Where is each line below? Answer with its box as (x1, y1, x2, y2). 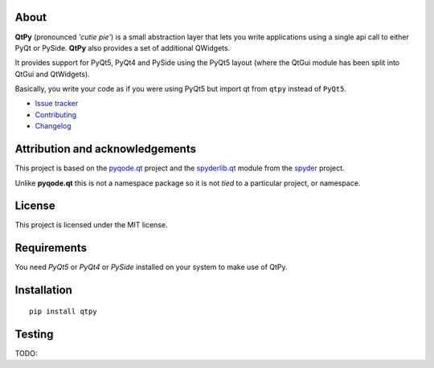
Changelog (35, 121, 72, 131)
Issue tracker (35, 99, 79, 108)
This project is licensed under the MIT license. (14, 220, 168, 230)
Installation (14, 284, 72, 297)
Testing (14, 327, 54, 341)
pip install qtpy (29, 306, 97, 316)
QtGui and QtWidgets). (14, 69, 90, 79)
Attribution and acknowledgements (14, 142, 197, 156)
